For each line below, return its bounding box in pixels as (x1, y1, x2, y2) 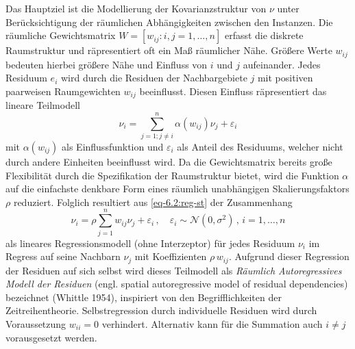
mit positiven (257, 70, 313, 85)
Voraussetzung (5, 316, 66, 331)
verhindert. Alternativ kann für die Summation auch (101, 316, 323, 331)
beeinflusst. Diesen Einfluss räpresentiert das (139, 83, 327, 98)
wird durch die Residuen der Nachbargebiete (60, 70, 247, 85)
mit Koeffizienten (134, 249, 207, 263)
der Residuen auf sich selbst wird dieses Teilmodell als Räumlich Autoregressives (5, 263, 342, 277)
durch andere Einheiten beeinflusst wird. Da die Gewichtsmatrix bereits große (5, 155, 332, 168)
